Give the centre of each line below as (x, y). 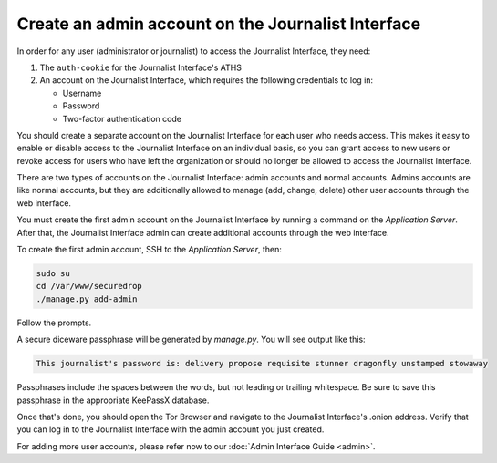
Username (82, 93)
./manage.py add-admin (87, 299)
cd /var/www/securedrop (89, 286)
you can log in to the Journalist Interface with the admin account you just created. (171, 429)
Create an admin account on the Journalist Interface (219, 24)
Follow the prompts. (54, 323)
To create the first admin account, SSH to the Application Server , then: (149, 250)
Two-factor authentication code (122, 118)
